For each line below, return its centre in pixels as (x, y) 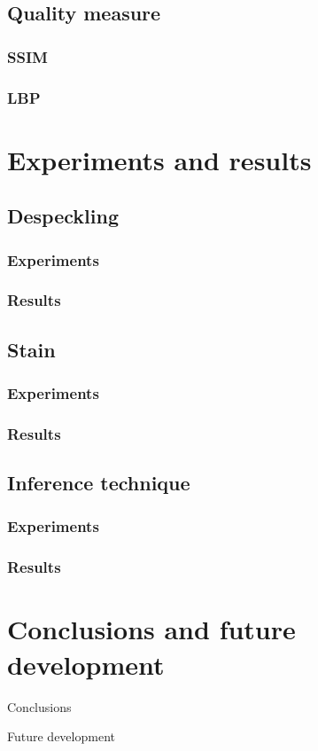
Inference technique (99, 483)
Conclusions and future (151, 629)
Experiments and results (159, 159)
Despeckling (63, 216)
